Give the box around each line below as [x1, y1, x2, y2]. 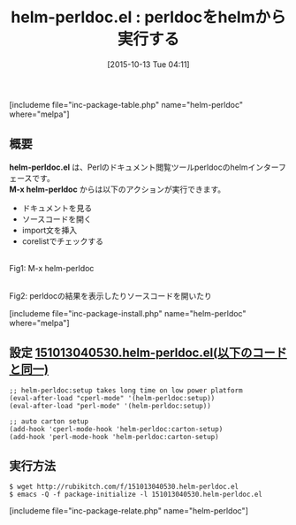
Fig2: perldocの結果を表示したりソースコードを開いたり [9, 290, 212, 301]
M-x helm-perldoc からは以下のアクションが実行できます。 [9, 184, 226, 194]
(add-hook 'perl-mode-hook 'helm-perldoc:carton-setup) [9, 432, 219, 441]
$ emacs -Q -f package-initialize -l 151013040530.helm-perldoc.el [9, 491, 263, 499]
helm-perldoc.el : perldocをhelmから [11, 7, 286, 27]
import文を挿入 [21, 224, 78, 235]
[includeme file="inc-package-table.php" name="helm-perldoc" [9, 99, 243, 110]
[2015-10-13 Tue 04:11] [107, 58, 190, 70]
